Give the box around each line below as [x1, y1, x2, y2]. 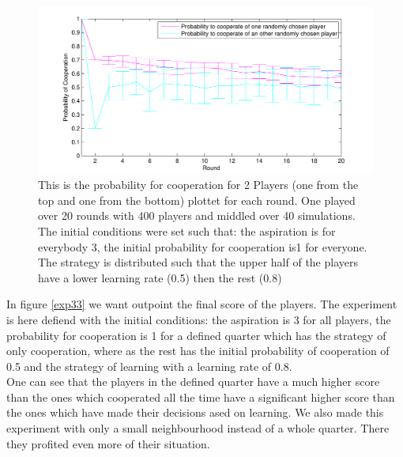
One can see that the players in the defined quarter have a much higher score [6, 373, 380, 390]
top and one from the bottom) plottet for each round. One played [38, 191, 356, 208]
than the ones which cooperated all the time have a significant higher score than [6, 388, 395, 405]
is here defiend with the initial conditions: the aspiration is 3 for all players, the [6, 311, 391, 327]
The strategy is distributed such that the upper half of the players [38, 254, 359, 270]
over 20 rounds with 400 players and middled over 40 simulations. [38, 207, 356, 224]
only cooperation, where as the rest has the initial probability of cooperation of [6, 342, 390, 359]
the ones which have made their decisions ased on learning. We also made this [6, 404, 384, 421]
